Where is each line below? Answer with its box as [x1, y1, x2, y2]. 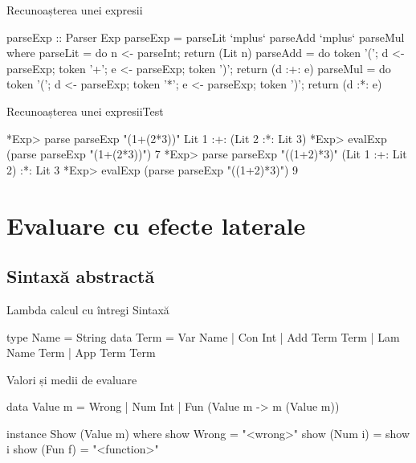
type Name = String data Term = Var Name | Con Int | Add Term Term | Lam [6, 328, 400, 345]
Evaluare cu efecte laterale [6, 208, 306, 241]
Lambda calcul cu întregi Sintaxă [6, 301, 169, 318]
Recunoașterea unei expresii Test [6, 102, 164, 119]
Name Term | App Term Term [6, 344, 156, 361]
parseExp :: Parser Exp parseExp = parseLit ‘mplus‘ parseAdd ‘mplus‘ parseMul [6, 28, 405, 45]
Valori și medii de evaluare [6, 371, 137, 387]
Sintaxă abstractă [6, 264, 155, 289]
